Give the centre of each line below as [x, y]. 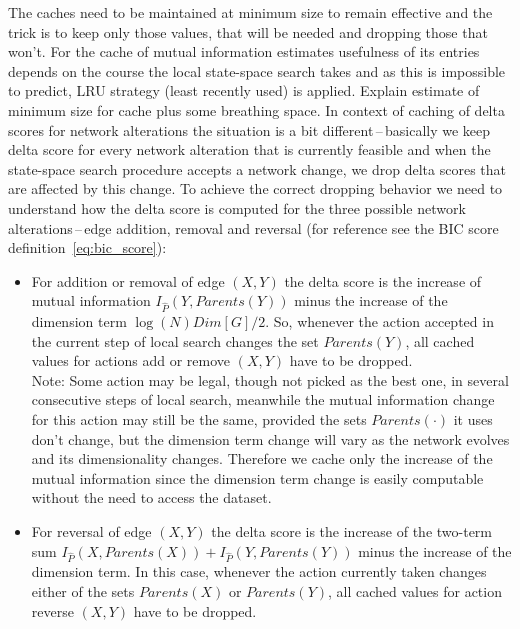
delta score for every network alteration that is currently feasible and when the [249, 149]
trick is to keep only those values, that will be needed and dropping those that [248, 31]
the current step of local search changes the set [175, 340]
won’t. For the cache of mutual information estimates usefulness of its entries [244, 51]
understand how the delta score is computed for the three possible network [237, 207]
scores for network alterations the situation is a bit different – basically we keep [249, 129]
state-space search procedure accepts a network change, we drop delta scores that [257, 168]
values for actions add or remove [130, 360]
